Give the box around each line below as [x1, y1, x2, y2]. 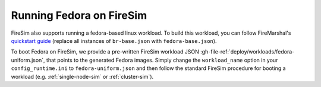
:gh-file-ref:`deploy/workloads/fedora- [200, 48, 295, 55]
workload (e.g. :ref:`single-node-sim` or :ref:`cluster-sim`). [11, 73, 154, 80]
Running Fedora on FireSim [11, 9, 147, 22]
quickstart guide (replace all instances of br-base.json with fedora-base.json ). [11, 37, 217, 44]
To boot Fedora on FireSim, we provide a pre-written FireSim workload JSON [11, 48, 199, 55]
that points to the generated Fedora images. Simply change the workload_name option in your [46, 56, 278, 63]
